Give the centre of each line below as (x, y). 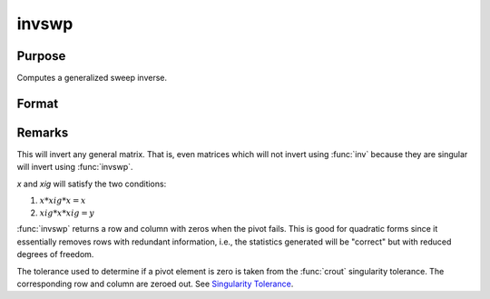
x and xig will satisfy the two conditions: (92, 184)
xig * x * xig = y (67, 213)
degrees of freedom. (55, 254)
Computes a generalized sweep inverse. (92, 78)
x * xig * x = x (63, 201)
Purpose (41, 56)
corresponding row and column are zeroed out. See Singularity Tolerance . (155, 284)
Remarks (43, 132)
